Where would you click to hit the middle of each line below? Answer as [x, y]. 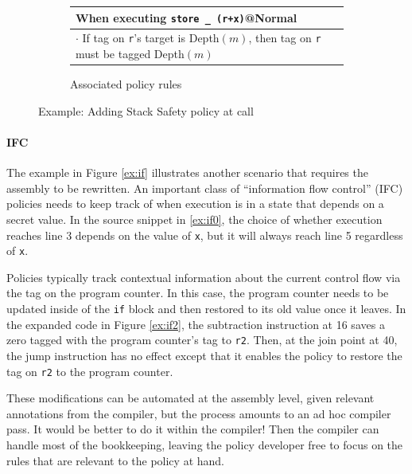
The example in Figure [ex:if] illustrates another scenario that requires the [187, 172]
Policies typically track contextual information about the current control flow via [204, 277]
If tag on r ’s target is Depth [151, 38]
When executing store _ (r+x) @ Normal [187, 17]
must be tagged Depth [130, 54]
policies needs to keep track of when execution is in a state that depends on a [195, 204]
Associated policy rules [126, 84]
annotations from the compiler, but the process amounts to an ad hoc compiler [199, 413]
